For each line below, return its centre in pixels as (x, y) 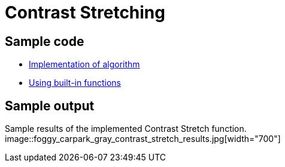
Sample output (50, 106)
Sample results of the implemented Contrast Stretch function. (126, 129)
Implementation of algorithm (84, 64)
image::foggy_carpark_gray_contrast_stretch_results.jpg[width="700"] (143, 139)
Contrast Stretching (85, 13)
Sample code (45, 41)
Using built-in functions (75, 83)
